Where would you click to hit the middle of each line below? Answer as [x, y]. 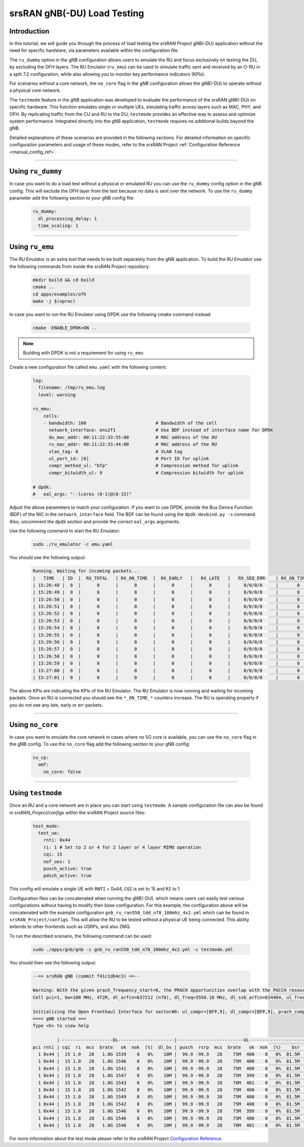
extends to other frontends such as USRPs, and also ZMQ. [70, 927]
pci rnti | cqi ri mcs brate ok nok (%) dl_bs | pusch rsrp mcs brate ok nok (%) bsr [166, 1047]
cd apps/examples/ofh [60, 294]
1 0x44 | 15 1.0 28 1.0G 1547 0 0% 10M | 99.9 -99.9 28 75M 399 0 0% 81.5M [169, 1076]
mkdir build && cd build [64, 280]
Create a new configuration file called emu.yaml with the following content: [88, 367]
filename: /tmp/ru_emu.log [72, 388]
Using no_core [34, 724]
